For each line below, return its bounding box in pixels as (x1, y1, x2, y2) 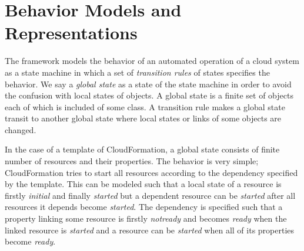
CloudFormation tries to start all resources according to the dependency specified (5, 166, 298, 178)
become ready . (5, 235, 56, 247)
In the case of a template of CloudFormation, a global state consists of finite (5, 143, 280, 155)
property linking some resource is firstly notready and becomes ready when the (5, 212, 287, 225)
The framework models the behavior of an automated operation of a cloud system (5, 55, 299, 67)
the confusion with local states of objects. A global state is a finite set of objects (5, 89, 293, 101)
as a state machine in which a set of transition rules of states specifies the (5, 66, 270, 78)
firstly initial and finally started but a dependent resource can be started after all (5, 189, 296, 201)
